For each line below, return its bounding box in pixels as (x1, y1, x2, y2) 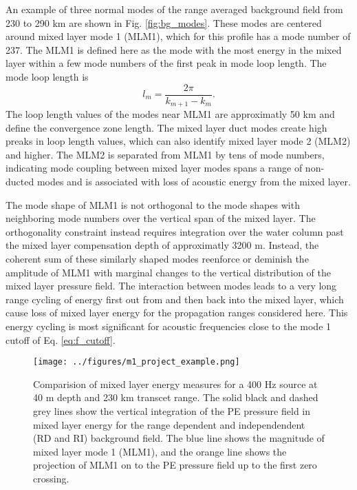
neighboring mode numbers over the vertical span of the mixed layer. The (6, 211, 316, 225)
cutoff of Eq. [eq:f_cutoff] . (6, 332, 116, 347)
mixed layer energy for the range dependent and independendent (33, 417, 305, 431)
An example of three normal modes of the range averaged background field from (6, 2, 343, 16)
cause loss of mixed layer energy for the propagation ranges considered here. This (6, 305, 348, 320)
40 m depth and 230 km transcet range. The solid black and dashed (33, 390, 318, 405)
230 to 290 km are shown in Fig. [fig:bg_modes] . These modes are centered (6, 15, 322, 30)
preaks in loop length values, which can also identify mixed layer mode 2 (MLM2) (6, 134, 351, 148)
